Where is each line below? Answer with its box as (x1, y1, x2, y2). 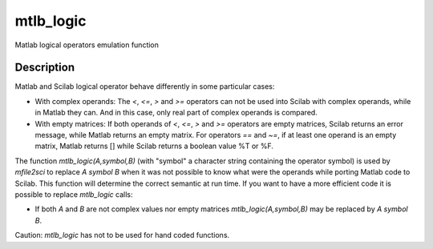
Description (14, 61, 75, 74)
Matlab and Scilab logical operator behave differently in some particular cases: (14, 82, 275, 91)
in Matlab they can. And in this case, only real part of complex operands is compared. (34, 108, 318, 118)
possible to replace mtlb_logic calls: (14, 189, 133, 199)
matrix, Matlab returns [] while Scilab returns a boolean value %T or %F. (34, 141, 274, 151)
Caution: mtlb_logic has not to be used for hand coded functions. (14, 231, 230, 240)
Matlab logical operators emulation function (14, 40, 160, 50)
